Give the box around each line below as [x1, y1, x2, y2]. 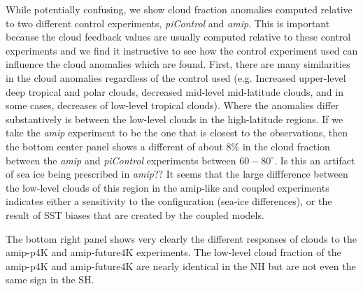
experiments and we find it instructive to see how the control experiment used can [6, 43, 358, 57]
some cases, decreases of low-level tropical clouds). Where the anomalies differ [6, 98, 339, 113]
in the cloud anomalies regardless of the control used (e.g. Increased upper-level [6, 70, 346, 85]
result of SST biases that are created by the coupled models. [6, 207, 264, 222]
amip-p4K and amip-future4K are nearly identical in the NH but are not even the [6, 258, 356, 273]
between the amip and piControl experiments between [6, 152, 236, 167]
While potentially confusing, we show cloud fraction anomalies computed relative [6, 2, 353, 16]
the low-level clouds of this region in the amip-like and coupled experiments [6, 180, 329, 194]
